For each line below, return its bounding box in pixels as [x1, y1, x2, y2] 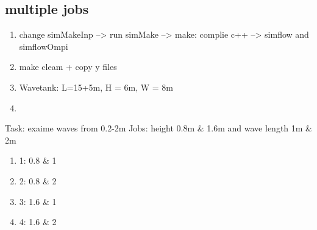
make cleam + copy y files [19, 60, 117, 73]
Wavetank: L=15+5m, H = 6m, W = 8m [19, 80, 173, 93]
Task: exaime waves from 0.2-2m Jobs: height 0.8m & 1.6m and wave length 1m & [5, 122, 312, 134]
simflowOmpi [19, 40, 68, 52]
